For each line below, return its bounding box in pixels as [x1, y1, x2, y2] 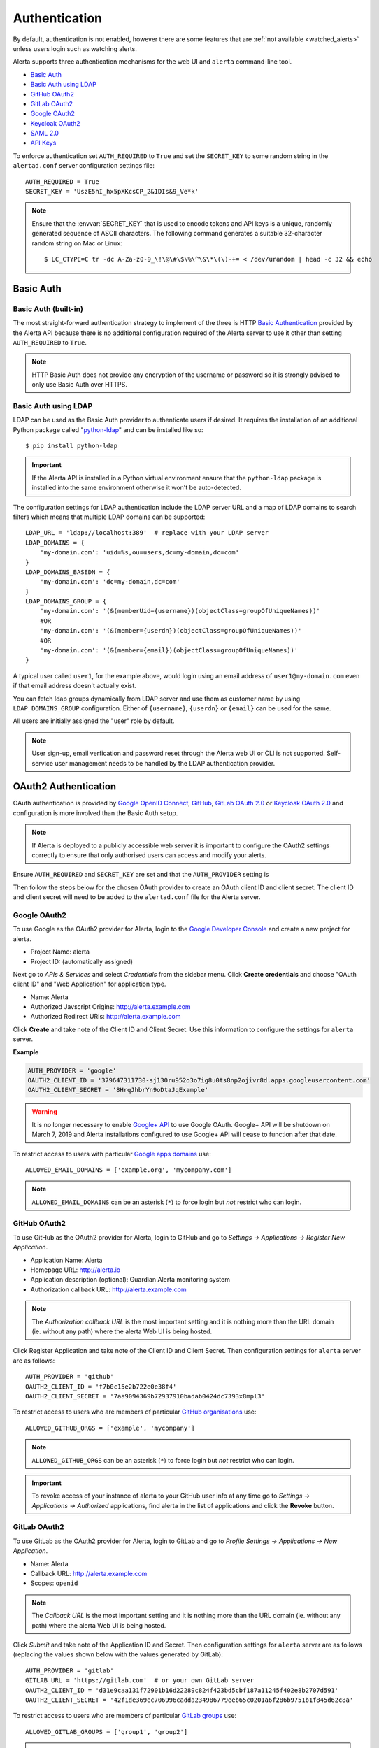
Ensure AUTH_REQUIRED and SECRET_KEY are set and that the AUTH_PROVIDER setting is [13, 871, 269, 879]
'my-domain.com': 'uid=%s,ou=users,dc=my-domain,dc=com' [39, 549, 239, 557]
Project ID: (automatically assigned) [30, 957, 133, 966]
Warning [31, 1108, 57, 1116]
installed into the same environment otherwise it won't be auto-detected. [31, 483, 241, 492]
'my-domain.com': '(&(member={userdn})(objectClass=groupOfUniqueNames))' [39, 626, 302, 635]
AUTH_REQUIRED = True [25, 178, 99, 185]
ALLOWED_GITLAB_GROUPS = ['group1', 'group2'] [25, 1728, 188, 1735]
